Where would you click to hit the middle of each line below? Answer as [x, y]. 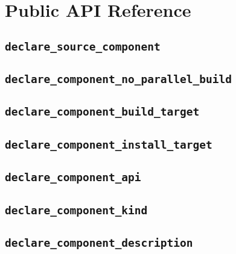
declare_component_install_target [109, 144]
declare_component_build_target [102, 112]
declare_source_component [83, 46]
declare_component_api [73, 178]
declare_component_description [99, 243]
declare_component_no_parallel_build [118, 79]
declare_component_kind [76, 210]
